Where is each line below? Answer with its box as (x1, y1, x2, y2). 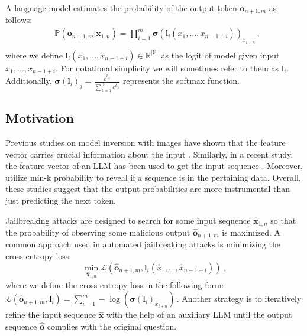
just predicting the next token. (5, 194, 116, 206)
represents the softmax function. (122, 74, 240, 87)
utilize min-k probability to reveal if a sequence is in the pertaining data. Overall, (5, 171, 301, 183)
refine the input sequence (5, 308, 96, 321)
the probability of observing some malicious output (5, 226, 190, 238)
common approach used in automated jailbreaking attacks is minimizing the (5, 238, 281, 250)
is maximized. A (222, 226, 281, 238)
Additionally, (5, 74, 52, 87)
